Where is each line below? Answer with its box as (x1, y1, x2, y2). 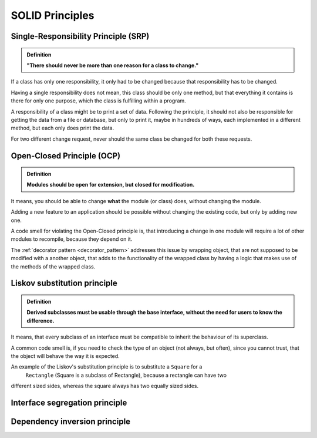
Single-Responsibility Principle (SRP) (11, 31, 150, 41)
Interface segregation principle (11, 397, 127, 407)
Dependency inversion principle (11, 416, 131, 426)
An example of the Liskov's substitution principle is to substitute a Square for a (11, 363, 203, 370)
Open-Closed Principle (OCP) (11, 151, 121, 161)
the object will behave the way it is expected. (11, 352, 120, 359)
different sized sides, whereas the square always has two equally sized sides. (11, 383, 199, 390)
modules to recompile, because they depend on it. (11, 235, 133, 243)
